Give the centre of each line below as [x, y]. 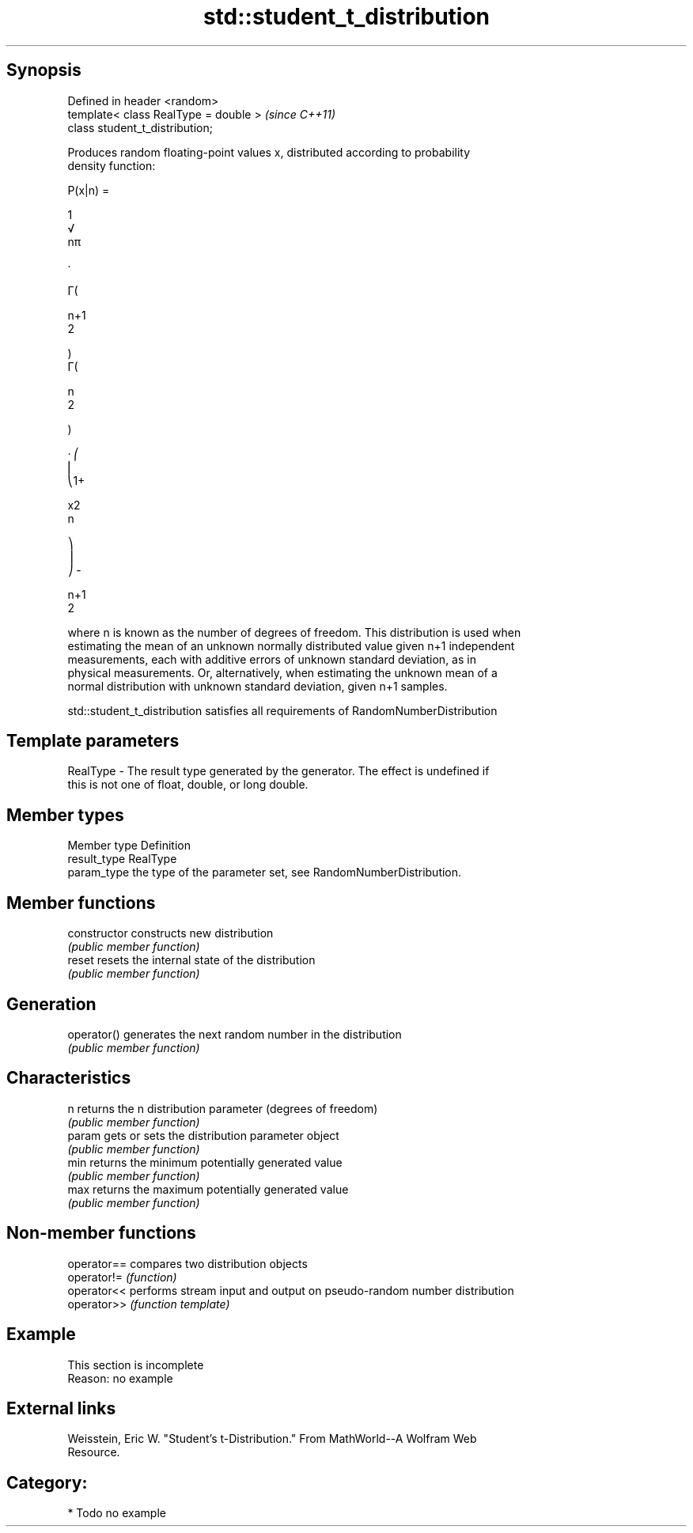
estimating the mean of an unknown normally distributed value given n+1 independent [291, 645]
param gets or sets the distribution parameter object [203, 1135]
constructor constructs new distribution [170, 933]
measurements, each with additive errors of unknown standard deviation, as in [272, 659]
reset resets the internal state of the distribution [191, 960]
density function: [112, 165]
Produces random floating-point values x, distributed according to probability [269, 152]
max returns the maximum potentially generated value [208, 1189]
